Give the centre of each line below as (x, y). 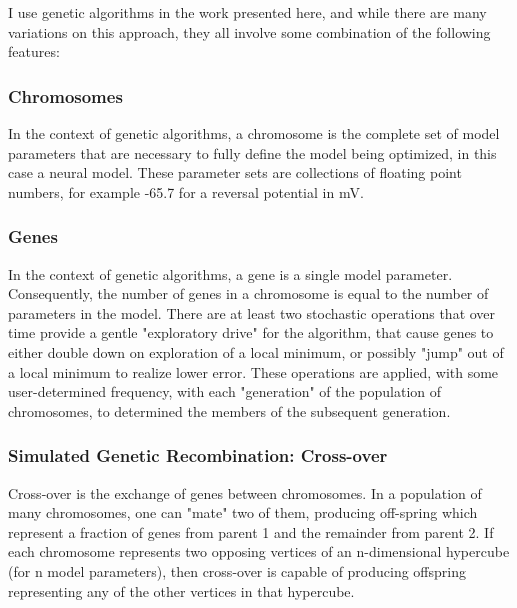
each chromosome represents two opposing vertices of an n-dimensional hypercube (259, 551)
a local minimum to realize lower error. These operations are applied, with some (253, 371)
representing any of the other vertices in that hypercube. (181, 590)
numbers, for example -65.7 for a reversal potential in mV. (186, 191)
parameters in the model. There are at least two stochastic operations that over (252, 312)
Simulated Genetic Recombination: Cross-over (198, 455)
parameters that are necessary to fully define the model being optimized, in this (252, 152)
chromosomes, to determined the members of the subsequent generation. (229, 410)
